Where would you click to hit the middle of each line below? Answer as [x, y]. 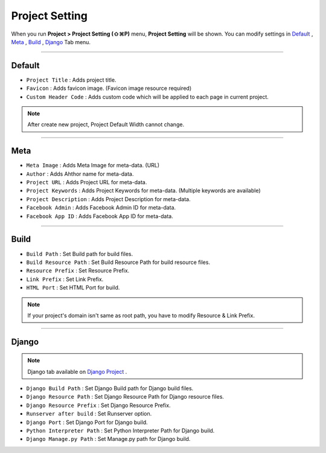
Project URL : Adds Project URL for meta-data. [87, 182]
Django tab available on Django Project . [77, 371]
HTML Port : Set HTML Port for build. [73, 288]
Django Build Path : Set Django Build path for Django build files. [110, 388]
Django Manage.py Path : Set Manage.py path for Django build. [108, 439]
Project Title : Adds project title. [71, 80]
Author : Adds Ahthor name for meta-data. [80, 174]
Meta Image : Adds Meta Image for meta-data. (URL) [93, 165]
